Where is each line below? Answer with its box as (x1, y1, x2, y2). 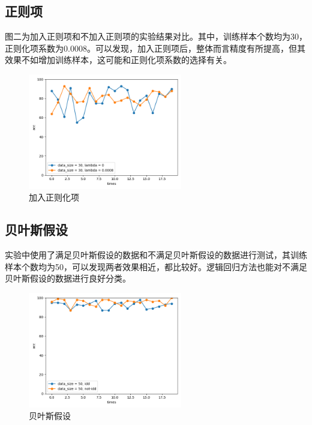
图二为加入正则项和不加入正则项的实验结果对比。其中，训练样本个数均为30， (5, 30, 307, 43)
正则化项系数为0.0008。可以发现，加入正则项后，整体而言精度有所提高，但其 (5, 41, 305, 54)
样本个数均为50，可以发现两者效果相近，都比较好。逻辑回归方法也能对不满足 (5, 260, 307, 273)
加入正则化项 (29, 191, 79, 203)
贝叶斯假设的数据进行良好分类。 (5, 272, 131, 285)
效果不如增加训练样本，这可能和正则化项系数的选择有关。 (5, 53, 232, 66)
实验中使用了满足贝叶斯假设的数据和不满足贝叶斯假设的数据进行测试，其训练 (5, 249, 307, 261)
